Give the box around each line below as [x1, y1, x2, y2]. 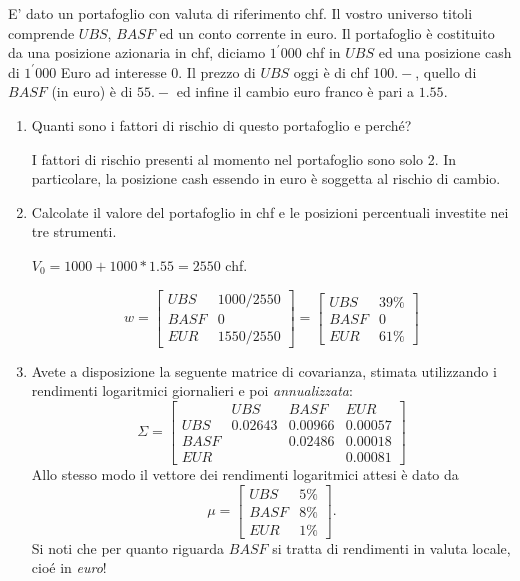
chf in [306, 42, 341, 63]
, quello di [415, 61, 477, 82]
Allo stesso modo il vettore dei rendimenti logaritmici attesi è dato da [31, 463, 459, 484]
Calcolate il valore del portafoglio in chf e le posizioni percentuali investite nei [31, 201, 509, 222]
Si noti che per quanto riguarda [31, 537, 225, 558]
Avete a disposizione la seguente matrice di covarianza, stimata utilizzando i [31, 360, 497, 381]
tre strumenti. [31, 221, 117, 242]
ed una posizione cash [378, 42, 512, 63]
